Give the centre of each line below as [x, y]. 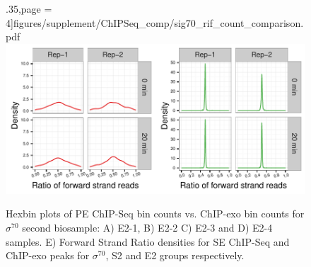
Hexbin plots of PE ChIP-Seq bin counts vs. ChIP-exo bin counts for [155, 214]
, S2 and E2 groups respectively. [175, 255]
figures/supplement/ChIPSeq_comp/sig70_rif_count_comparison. [158, 22]
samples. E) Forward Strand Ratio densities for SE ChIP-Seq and [148, 241]
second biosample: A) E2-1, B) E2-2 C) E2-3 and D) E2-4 [147, 227]
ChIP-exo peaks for [48, 255]
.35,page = [29, 8]
